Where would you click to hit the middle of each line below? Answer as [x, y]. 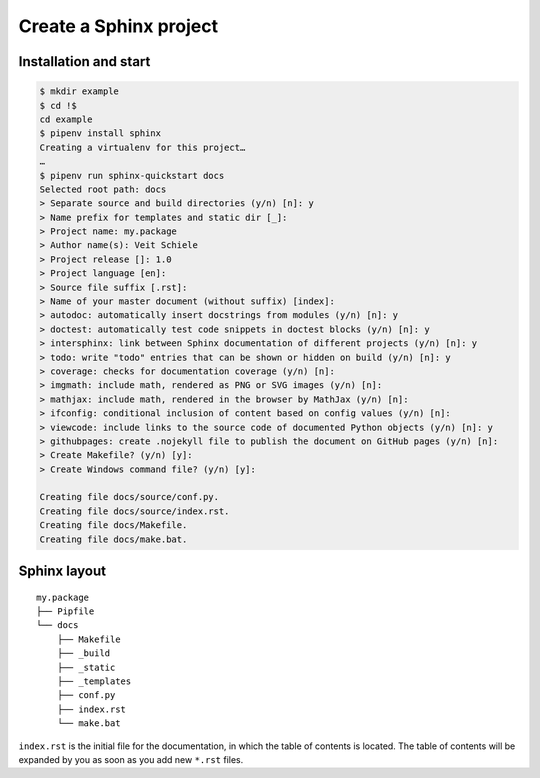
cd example [66, 119]
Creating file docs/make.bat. [113, 539]
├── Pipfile [65, 611]
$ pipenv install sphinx [100, 133]
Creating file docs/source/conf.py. [129, 497]
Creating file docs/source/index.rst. [134, 511]
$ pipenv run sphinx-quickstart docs [132, 175]
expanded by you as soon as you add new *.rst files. [131, 759]
